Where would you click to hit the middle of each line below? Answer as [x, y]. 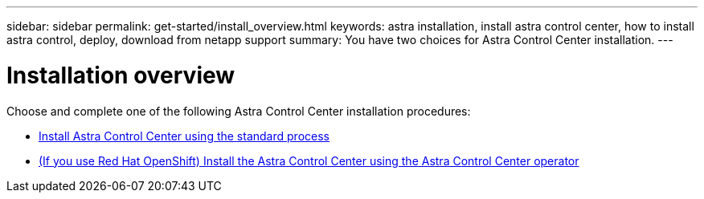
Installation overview [121, 75]
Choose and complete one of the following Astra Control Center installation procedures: [239, 111]
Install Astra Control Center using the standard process [184, 136]
